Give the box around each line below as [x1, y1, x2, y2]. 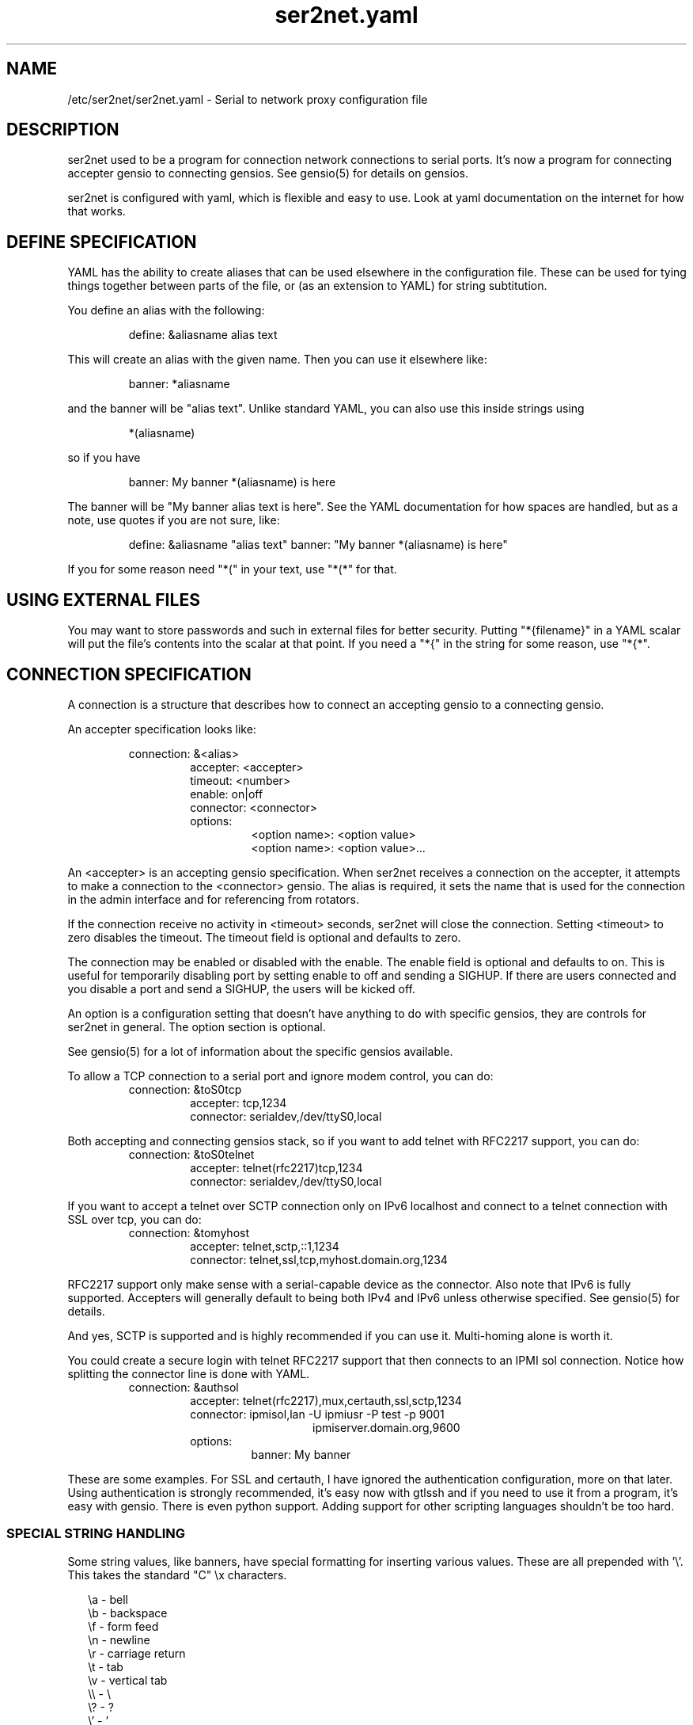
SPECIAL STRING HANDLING [6, 1525, 186, 1542]
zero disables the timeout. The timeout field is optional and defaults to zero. [67, 930, 461, 944]
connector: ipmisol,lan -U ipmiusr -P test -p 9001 [190, 1407, 445, 1421]
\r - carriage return [88, 1646, 186, 1660]
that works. [67, 204, 126, 219]
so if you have [67, 451, 141, 465]
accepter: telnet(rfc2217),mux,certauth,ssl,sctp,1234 [190, 1393, 462, 1407]
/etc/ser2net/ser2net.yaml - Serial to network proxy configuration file [67, 92, 428, 106]
